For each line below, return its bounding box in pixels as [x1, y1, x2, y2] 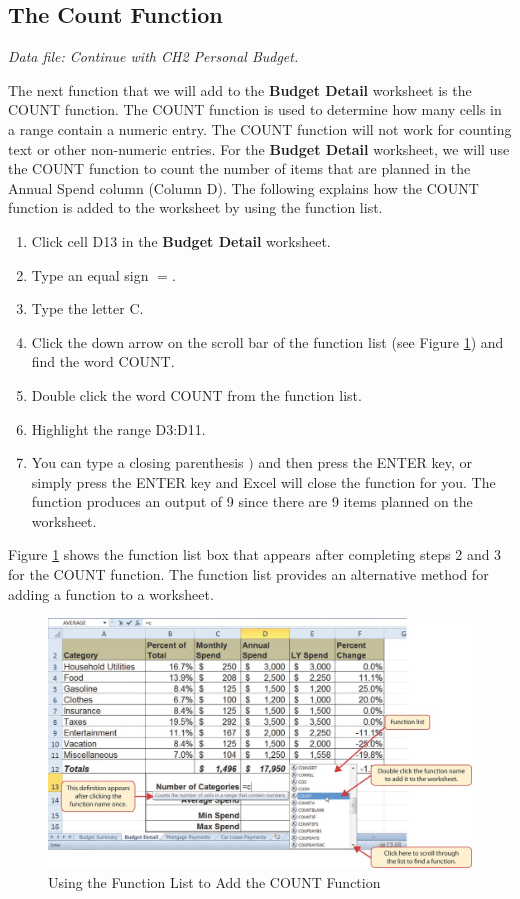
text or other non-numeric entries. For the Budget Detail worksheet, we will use [8, 138, 510, 159]
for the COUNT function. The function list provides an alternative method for [8, 564, 489, 585]
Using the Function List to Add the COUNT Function [48, 871, 381, 892]
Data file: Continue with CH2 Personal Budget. [8, 46, 299, 67]
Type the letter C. [31, 298, 144, 319]
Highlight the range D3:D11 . [31, 418, 206, 439]
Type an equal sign [31, 264, 149, 285]
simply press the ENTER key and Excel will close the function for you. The [31, 471, 496, 492]
